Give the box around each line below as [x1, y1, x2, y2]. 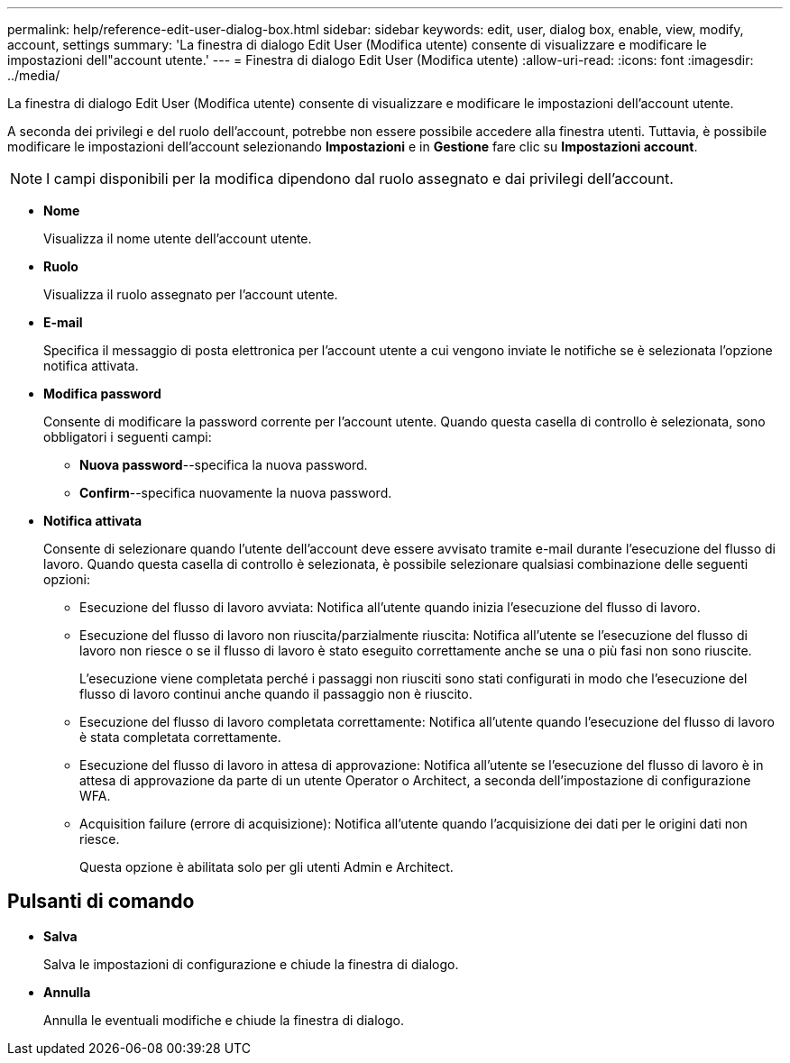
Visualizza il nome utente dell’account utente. [43, 231, 312, 246]
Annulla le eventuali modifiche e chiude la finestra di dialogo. [43, 1012, 404, 1028]
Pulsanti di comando [7, 890, 195, 913]
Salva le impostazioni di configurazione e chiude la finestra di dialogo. [43, 956, 459, 972]
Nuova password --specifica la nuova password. [79, 457, 368, 472]
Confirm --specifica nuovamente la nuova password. [79, 485, 392, 500]
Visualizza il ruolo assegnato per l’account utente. [43, 287, 338, 302]
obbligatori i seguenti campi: [43, 429, 212, 444]
